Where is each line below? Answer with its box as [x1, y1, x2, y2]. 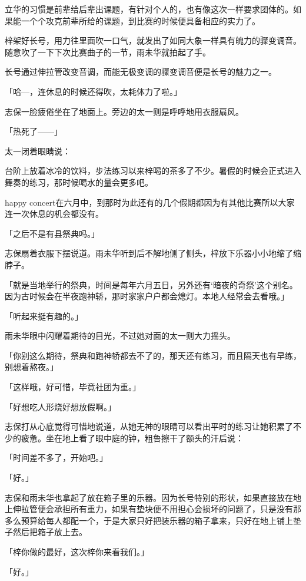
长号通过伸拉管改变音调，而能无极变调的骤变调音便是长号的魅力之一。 [5, 65, 277, 78]
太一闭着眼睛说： [5, 144, 71, 157]
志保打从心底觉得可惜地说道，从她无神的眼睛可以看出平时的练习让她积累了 [5, 420, 293, 433]
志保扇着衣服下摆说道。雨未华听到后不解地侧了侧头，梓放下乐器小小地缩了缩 [5, 247, 301, 259]
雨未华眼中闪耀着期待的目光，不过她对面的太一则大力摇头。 [5, 329, 235, 342]
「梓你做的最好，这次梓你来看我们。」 [5, 546, 149, 557]
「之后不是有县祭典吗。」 [5, 227, 99, 239]
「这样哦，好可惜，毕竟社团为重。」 [5, 381, 141, 393]
